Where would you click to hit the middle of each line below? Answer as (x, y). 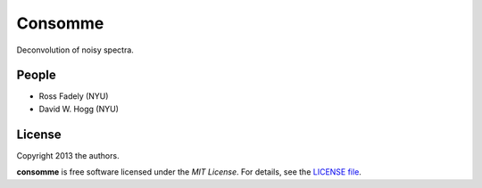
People (37, 75)
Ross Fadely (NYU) (74, 96)
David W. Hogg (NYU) (79, 109)
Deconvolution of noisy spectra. (75, 50)
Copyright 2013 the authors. (68, 155)
